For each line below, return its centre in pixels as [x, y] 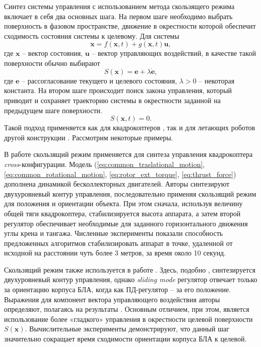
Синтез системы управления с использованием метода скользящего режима [119, 6]
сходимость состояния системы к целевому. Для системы [92, 35]
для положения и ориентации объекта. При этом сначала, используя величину [123, 203]
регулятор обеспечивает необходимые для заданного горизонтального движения [126, 223]
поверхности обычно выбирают [52, 63]
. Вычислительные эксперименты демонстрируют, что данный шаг [127, 329]
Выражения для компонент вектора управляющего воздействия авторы [112, 299]
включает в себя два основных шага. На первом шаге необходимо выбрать [118, 16]
